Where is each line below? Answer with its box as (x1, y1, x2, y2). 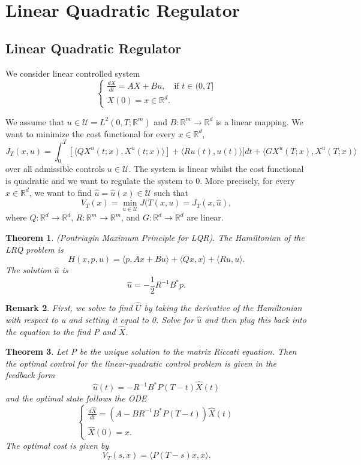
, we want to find (29, 186, 92, 198)
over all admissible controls (5, 162, 105, 175)
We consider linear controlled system (5, 67, 140, 79)
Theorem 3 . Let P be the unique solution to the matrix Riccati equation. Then (5, 345, 297, 358)
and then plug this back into (204, 313, 306, 325)
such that (154, 186, 189, 198)
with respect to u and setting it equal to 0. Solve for (5, 313, 194, 325)
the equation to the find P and (5, 325, 116, 337)
